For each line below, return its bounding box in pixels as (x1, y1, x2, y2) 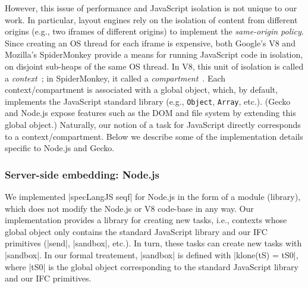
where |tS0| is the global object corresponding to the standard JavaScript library (5, 260, 298, 273)
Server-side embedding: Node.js (5, 167, 159, 181)
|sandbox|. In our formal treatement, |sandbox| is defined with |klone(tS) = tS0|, (5, 248, 298, 261)
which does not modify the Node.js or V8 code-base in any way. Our (5, 202, 254, 214)
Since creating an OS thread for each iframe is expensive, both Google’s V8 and (5, 36, 296, 49)
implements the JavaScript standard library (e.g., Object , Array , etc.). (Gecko (5, 95, 291, 107)
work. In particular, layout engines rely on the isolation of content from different (5, 13, 298, 26)
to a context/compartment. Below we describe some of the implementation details (5, 130, 303, 142)
